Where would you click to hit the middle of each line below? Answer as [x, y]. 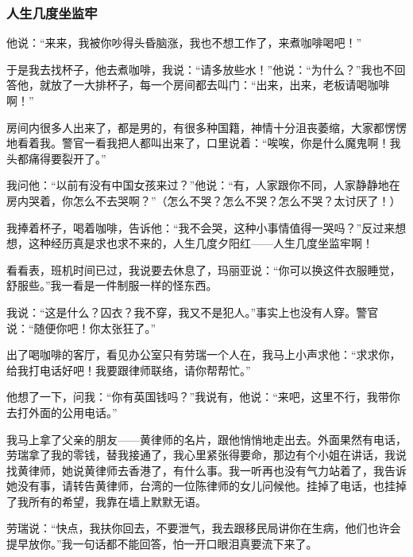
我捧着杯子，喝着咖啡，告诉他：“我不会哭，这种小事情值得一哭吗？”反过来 [201, 227]
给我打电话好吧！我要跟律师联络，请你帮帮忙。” [129, 370]
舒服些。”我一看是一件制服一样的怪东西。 [112, 285]
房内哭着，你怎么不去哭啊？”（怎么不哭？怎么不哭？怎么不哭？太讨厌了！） [204, 200]
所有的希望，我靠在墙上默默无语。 [117, 501]
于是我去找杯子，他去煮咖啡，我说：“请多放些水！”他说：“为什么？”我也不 [201, 69]
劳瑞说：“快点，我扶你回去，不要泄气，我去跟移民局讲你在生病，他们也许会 [204, 528]
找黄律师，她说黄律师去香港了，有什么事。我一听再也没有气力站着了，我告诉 [206, 470]
